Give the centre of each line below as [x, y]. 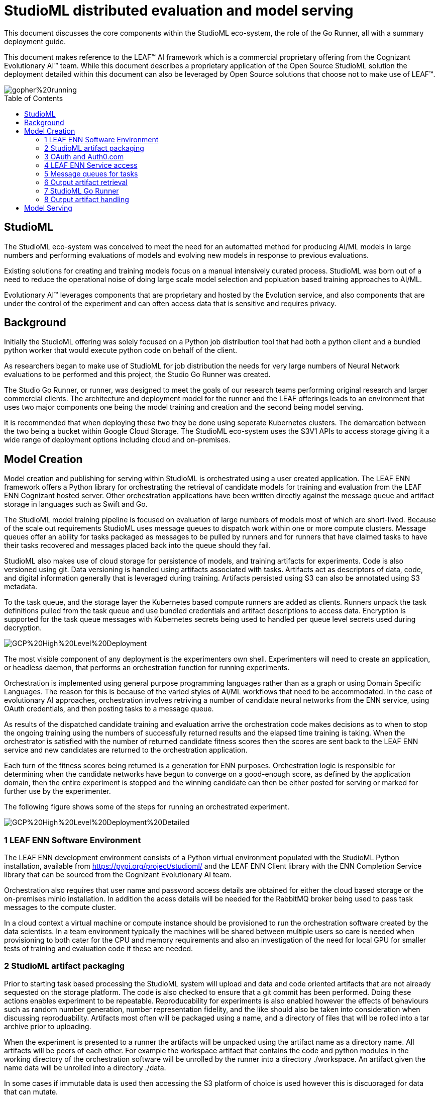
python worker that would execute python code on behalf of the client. [121, 350]
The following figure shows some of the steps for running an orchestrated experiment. [147, 807]
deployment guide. [35, 41]
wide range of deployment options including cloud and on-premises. [117, 440]
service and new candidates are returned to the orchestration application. [126, 750]
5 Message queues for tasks [91, 173]
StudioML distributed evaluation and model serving [179, 11]
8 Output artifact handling [87, 199]
